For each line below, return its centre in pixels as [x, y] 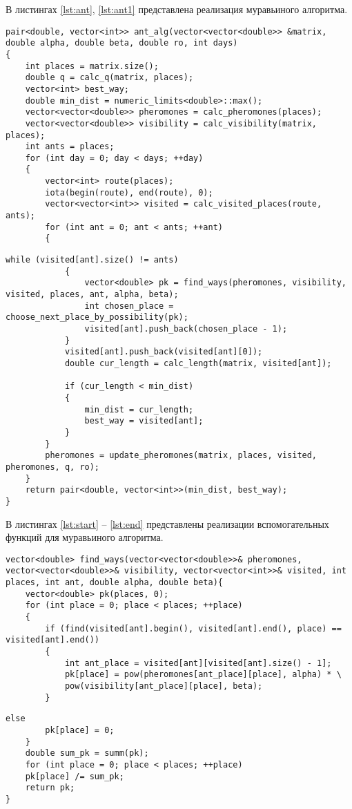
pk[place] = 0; [80, 730]
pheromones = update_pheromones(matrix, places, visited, [181, 456]
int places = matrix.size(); [92, 66]
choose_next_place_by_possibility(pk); [97, 317]
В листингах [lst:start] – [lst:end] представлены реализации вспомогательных [167, 523]
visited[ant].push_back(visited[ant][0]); [164, 352]
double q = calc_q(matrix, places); [109, 78]
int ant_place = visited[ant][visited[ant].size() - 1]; [198, 663]
